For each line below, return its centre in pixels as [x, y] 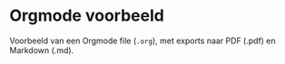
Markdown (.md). [42, 50]
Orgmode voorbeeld [87, 16]
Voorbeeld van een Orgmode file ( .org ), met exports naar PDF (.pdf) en [143, 41]
